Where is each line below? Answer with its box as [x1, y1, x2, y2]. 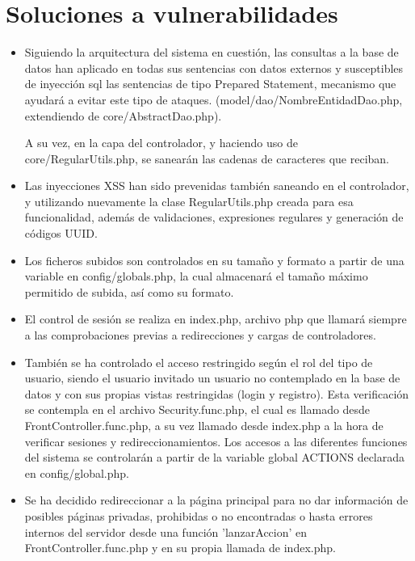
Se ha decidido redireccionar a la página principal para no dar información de [24, 491, 409, 508]
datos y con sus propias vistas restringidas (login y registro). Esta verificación [24, 385, 409, 402]
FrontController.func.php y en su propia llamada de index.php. [24, 539, 336, 556]
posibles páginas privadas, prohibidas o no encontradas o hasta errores [24, 507, 373, 524]
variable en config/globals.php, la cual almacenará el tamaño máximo [24, 268, 368, 285]
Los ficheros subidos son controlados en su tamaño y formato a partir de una [24, 251, 405, 268]
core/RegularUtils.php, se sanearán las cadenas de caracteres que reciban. [24, 150, 389, 167]
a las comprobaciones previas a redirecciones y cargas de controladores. [24, 327, 376, 344]
